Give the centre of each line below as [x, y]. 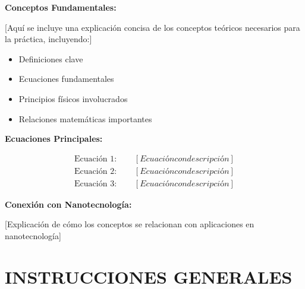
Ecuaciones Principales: [54, 139]
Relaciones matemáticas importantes [85, 118]
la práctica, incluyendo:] [48, 39]
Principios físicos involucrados [73, 98]
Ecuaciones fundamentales [66, 79]
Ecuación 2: [96, 171]
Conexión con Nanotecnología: [68, 204]
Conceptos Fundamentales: [61, 7]
